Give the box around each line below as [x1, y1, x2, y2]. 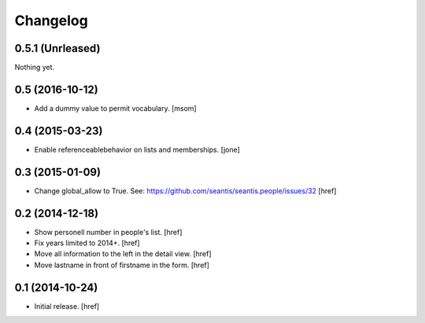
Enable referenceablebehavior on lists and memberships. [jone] [34, 145, 240, 154]
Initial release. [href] [34, 301, 100, 310]
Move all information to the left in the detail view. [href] [34, 249, 212, 259]
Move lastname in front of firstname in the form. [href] [34, 260, 210, 270]
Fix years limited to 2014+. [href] [34, 238, 141, 248]
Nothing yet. [14, 63, 55, 72]
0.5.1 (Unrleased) [14, 42, 101, 55]
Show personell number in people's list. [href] [34, 227, 183, 237]
